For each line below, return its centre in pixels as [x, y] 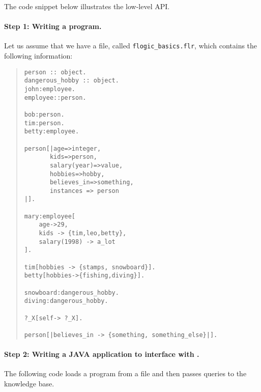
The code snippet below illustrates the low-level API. [87, 6]
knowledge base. [29, 384]
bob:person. [44, 114]
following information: [38, 56]
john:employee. [50, 89]
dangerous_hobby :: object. [71, 81]
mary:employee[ [50, 216]
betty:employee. [52, 132]
